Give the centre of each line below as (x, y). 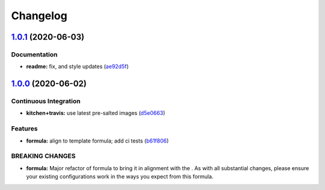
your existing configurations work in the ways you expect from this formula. (120, 177)
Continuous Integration (46, 101)
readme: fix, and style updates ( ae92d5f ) (77, 67)
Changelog (39, 16)
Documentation (34, 54)
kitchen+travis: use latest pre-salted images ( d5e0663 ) (96, 113)
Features (24, 129)
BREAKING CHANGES (43, 156)
